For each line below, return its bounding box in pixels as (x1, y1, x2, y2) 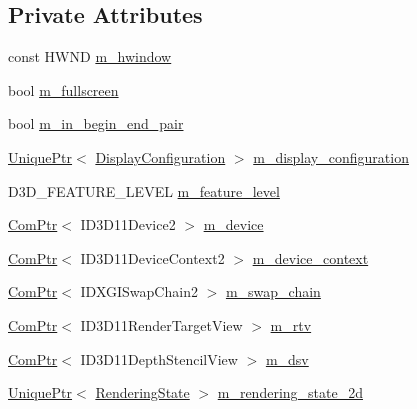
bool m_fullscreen (8, 79, 119, 100)
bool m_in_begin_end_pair (8, 113, 184, 134)
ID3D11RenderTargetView (80, 314, 243, 335)
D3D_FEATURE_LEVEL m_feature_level (8, 180, 280, 201)
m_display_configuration (253, 146, 409, 167)
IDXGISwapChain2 (80, 281, 198, 302)
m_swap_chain (225, 281, 321, 302)
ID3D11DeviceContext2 (80, 247, 225, 268)
